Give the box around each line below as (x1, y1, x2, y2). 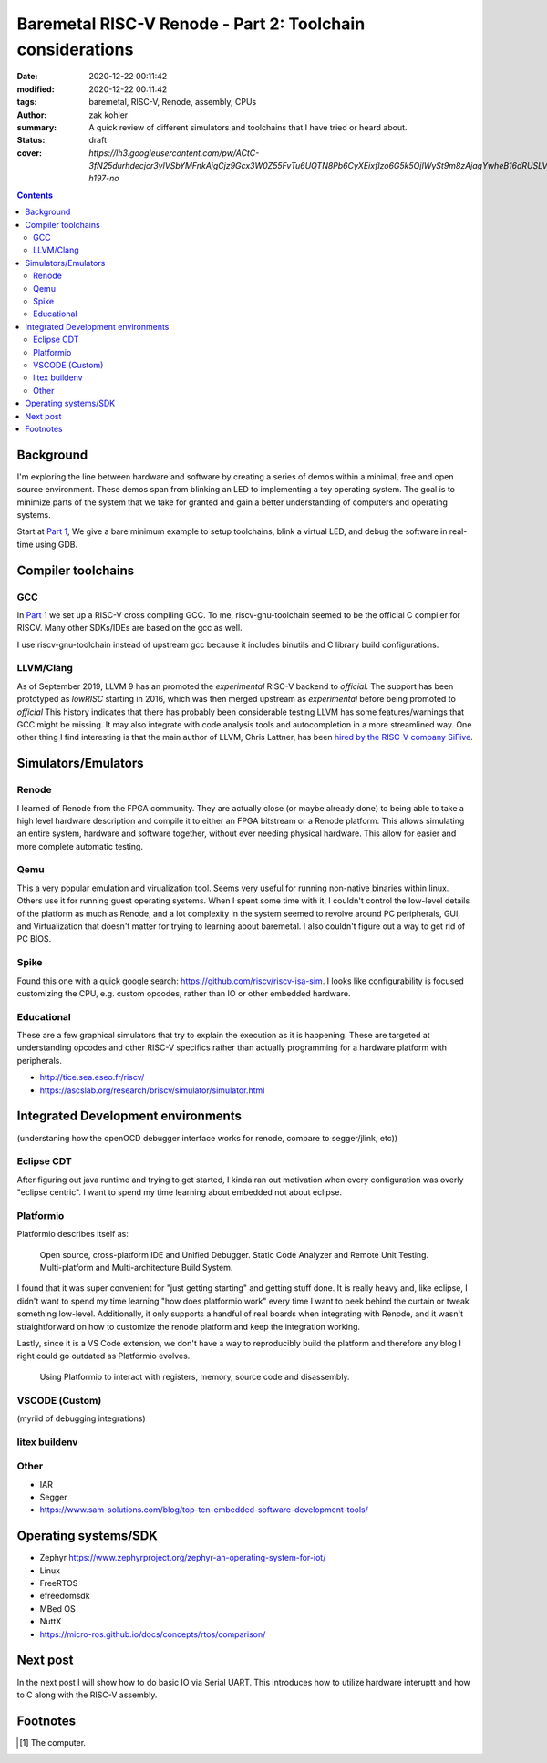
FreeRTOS (39, 1578, 78, 1589)
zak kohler (88, 109, 129, 120)
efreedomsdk (39, 1591, 90, 1602)
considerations (16, 39, 134, 59)
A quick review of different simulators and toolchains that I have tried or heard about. (88, 121, 408, 132)
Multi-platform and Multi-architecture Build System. (39, 1263, 233, 1273)
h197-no (88, 173, 119, 184)
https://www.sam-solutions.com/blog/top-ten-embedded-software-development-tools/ (39, 1504, 369, 1515)
